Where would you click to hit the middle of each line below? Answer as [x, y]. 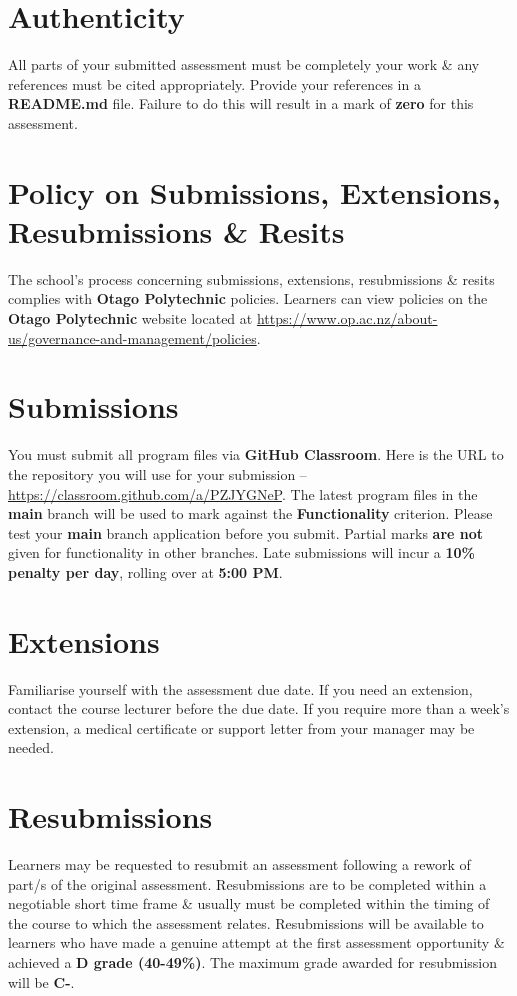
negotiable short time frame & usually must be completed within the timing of [249, 903]
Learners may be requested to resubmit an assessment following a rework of [239, 864]
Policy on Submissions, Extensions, [254, 191]
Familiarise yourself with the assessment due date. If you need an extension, [240, 688]
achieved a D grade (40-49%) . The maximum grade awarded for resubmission [252, 962]
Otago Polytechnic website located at [130, 318]
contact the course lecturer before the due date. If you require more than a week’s [259, 708]
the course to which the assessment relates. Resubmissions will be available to [246, 922]
